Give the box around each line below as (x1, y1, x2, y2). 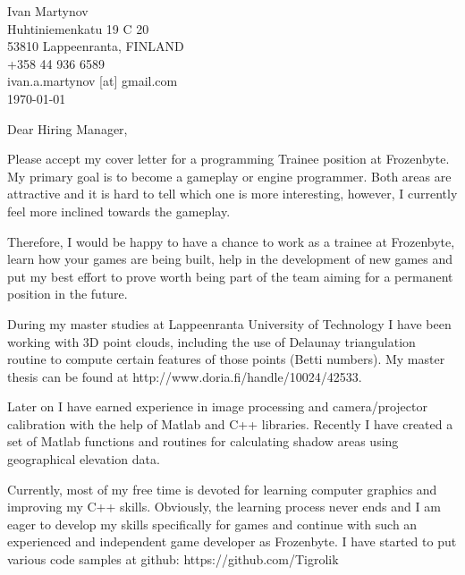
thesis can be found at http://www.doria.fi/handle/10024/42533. (7, 367, 362, 385)
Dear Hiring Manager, (7, 119, 128, 138)
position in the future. (7, 284, 128, 303)
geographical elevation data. (7, 450, 160, 469)
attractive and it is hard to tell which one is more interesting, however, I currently (7, 184, 458, 203)
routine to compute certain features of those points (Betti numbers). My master (7, 350, 445, 368)
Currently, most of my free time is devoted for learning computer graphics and (7, 479, 437, 498)
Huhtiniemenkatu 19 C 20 (7, 19, 149, 38)
